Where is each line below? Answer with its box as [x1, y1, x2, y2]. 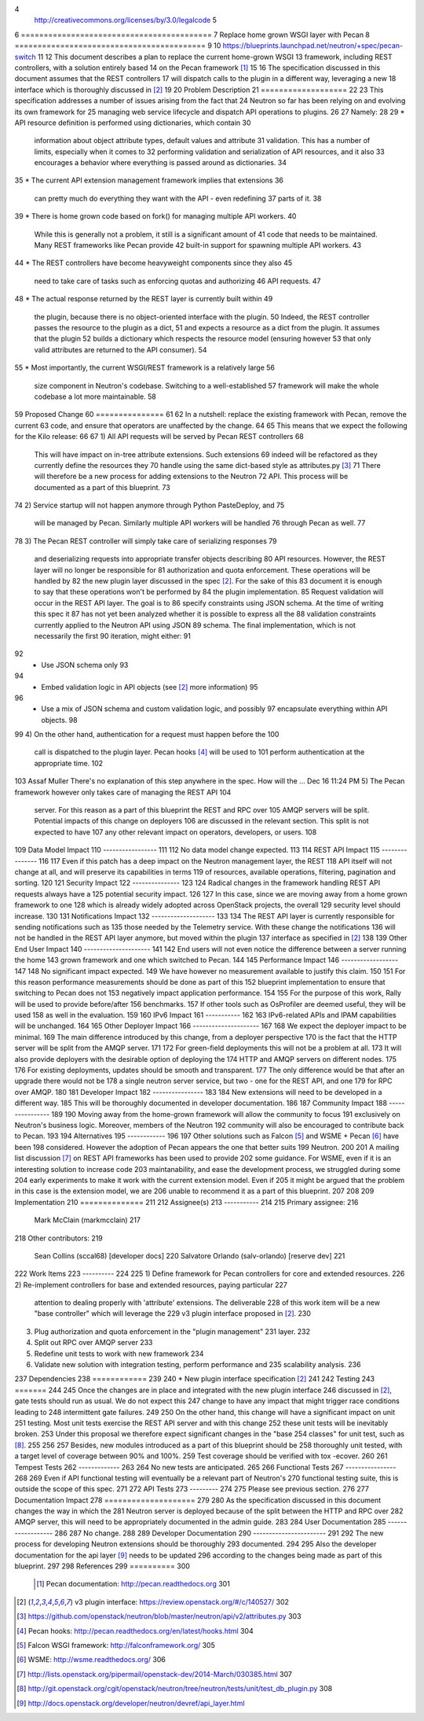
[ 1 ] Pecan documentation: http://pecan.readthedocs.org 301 [36, 1579, 231, 1589]
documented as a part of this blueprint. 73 [34, 482, 170, 492]
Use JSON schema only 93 [41, 660, 129, 669]
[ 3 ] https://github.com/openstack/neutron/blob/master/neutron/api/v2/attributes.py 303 [16, 1612, 302, 1621]
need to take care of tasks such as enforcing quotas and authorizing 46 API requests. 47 [34, 276, 321, 286]
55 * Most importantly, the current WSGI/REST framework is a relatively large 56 [14, 363, 275, 373]
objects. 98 [41, 715, 78, 724]
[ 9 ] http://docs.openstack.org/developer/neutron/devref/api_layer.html [16, 1698, 245, 1708]
